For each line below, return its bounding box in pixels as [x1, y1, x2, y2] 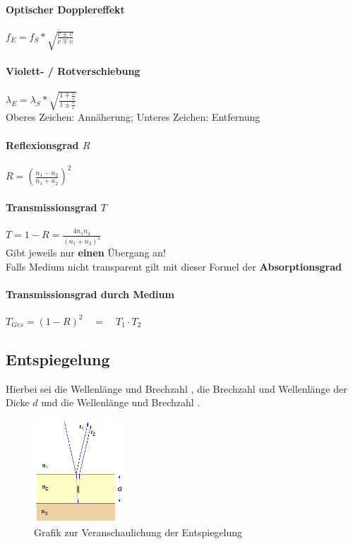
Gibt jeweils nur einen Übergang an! [6, 244, 166, 259]
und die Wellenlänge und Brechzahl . [41, 395, 201, 410]
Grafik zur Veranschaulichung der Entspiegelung [34, 525, 243, 540]
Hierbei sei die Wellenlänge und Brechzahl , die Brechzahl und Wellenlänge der [6, 381, 347, 396]
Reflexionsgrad [6, 137, 79, 152]
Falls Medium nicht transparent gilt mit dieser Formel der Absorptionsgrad [6, 259, 342, 273]
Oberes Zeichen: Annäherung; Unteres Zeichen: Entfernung [6, 110, 261, 124]
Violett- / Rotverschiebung [6, 63, 140, 78]
